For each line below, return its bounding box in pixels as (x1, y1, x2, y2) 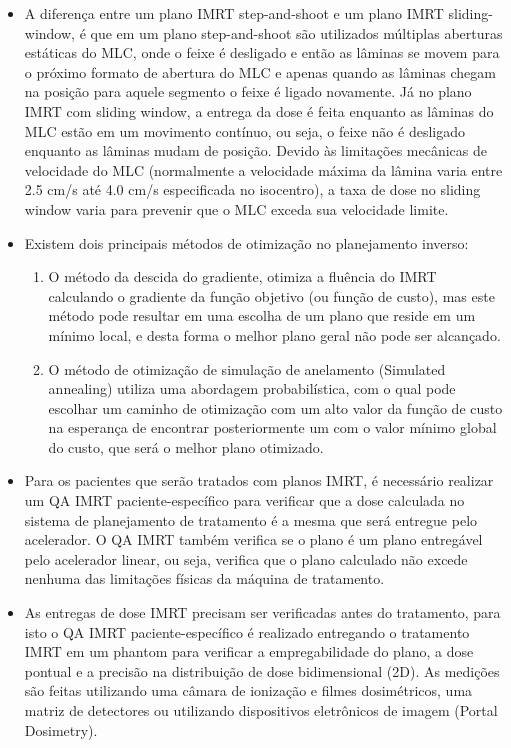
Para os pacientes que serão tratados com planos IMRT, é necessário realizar (24, 470, 494, 491)
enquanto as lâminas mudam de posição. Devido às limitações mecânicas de (24, 140, 488, 161)
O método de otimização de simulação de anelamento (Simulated (48, 358, 446, 379)
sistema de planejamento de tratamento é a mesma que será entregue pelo (24, 509, 478, 530)
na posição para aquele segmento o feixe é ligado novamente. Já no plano (24, 81, 472, 102)
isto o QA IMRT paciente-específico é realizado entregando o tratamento (24, 621, 470, 642)
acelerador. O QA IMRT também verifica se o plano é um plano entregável (24, 529, 483, 550)
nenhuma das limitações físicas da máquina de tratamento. (24, 568, 385, 589)
